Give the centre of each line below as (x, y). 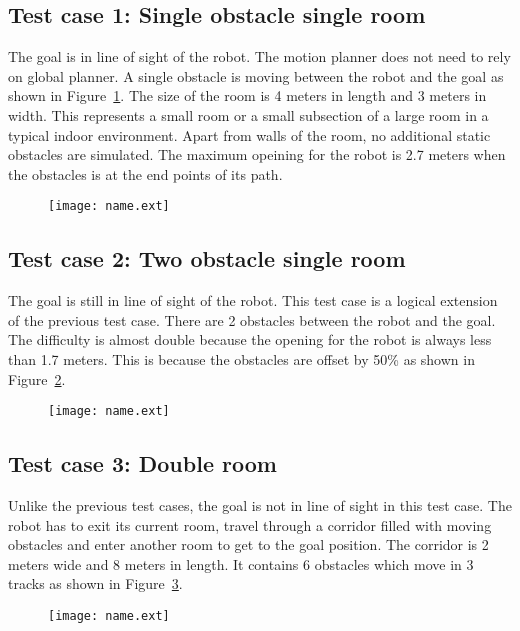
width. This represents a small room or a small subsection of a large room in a (248, 114)
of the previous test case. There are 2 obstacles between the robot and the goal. (252, 319)
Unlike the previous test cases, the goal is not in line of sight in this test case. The (260, 505)
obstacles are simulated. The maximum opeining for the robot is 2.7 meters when (257, 154)
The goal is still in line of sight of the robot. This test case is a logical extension (253, 300)
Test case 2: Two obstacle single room (207, 258)
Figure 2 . (37, 378)
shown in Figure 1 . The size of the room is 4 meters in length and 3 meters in (247, 95)
